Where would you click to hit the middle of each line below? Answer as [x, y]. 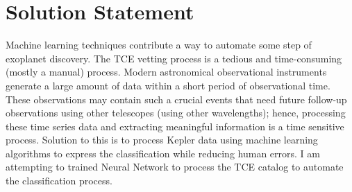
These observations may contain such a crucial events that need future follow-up [176, 99]
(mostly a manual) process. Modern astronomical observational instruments [166, 72]
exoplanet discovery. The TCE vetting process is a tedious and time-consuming [174, 58]
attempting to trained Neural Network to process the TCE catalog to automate [175, 167]
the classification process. [59, 181]
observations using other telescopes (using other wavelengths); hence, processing [176, 113]
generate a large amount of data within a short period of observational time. [168, 85]
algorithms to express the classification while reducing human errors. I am [163, 153]
